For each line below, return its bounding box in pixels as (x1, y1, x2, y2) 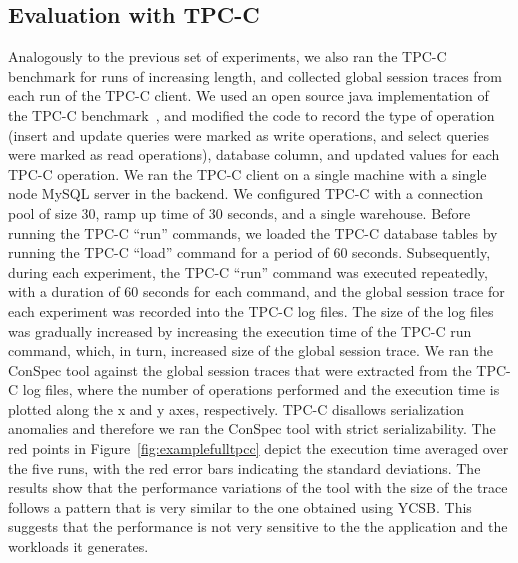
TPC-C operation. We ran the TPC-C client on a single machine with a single (8, 163, 487, 184)
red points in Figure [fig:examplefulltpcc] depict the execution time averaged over (8, 438, 509, 459)
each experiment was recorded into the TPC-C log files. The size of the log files (8, 300, 494, 321)
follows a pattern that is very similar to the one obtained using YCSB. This (8, 496, 472, 517)
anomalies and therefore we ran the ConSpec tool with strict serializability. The (8, 418, 496, 439)
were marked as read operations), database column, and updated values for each (8, 144, 500, 165)
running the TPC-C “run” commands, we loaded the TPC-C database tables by (8, 222, 498, 243)
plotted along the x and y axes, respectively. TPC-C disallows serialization (8, 398, 465, 419)
